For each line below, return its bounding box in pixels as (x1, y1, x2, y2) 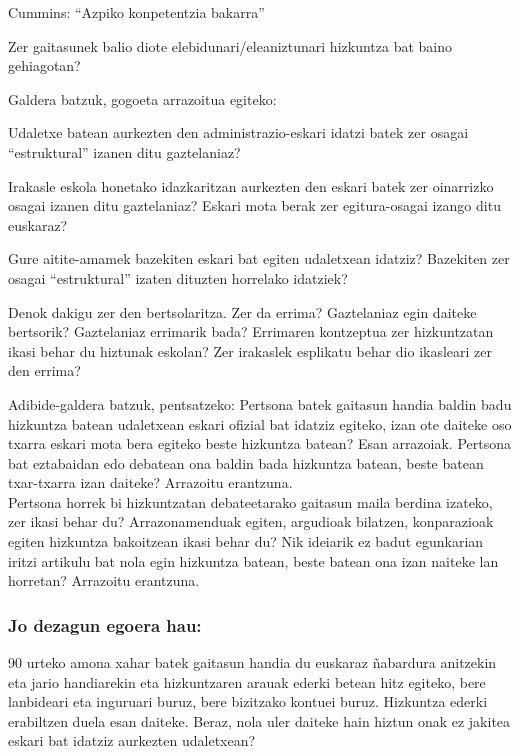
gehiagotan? (8, 55, 81, 76)
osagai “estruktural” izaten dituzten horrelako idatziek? (8, 267, 348, 288)
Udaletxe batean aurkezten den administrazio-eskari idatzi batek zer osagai (8, 122, 469, 143)
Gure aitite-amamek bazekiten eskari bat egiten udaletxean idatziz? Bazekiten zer (8, 248, 510, 269)
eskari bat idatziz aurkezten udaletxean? (8, 730, 256, 751)
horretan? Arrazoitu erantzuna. (8, 570, 200, 591)
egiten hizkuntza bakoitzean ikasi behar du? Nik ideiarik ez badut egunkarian (8, 531, 484, 552)
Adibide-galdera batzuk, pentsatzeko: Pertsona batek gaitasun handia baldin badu (8, 393, 512, 414)
